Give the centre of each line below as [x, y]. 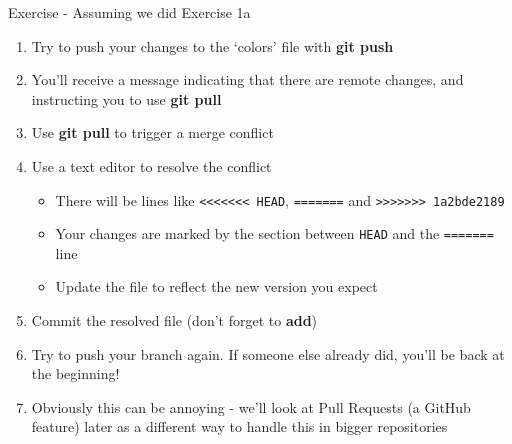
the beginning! [75, 373]
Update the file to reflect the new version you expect [216, 286]
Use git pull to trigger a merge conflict [152, 132]
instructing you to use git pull [126, 98]
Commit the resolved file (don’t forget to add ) [174, 320]
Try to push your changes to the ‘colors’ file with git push [212, 45]
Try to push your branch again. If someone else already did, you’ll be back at [268, 353]
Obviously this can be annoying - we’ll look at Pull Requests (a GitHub [251, 406]
